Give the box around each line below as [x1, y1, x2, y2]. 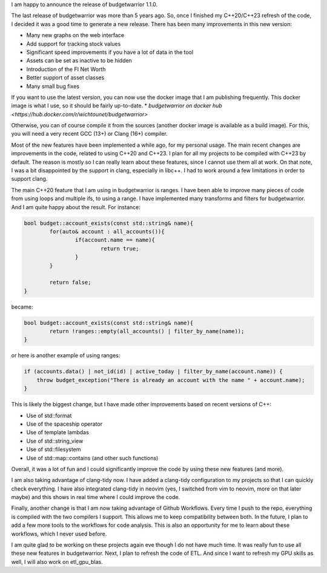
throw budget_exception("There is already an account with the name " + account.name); [36, 377, 305, 383]
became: [11, 303, 33, 310]
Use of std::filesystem [26, 446, 81, 453]
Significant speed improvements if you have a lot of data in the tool [26, 49, 194, 56]
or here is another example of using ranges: [11, 352, 121, 359]
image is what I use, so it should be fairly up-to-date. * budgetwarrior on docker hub [11, 102, 222, 109]
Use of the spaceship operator [26, 420, 103, 427]
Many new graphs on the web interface [26, 32, 125, 39]
